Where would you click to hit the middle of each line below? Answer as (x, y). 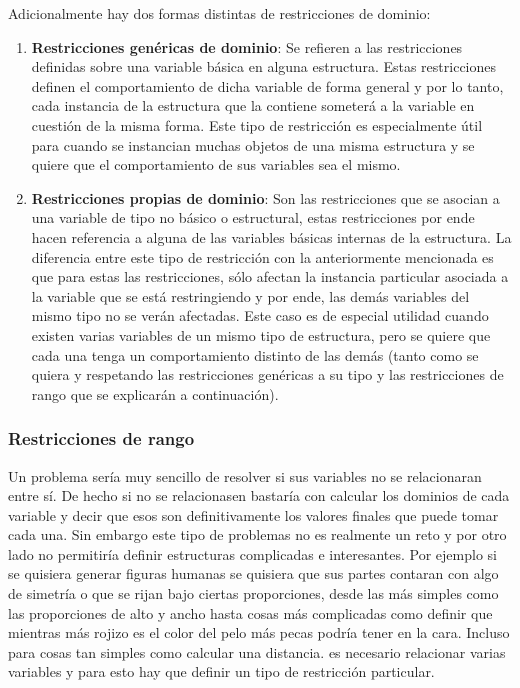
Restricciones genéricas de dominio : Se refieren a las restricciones (247, 46)
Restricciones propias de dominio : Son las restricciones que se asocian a (265, 197)
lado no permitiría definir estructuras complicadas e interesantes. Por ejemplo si (252, 553)
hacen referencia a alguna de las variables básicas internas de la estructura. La (271, 236)
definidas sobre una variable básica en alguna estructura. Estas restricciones (264, 66)
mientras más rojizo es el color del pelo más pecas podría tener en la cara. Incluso (259, 632)
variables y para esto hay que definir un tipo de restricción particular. (221, 671)
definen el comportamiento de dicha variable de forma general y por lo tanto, (267, 85)
